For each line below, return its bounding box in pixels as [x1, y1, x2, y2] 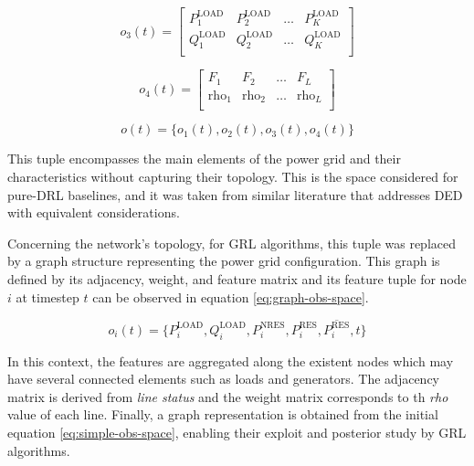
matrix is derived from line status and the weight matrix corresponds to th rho [7, 387, 448, 406]
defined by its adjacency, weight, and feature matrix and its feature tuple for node [7, 269, 467, 288]
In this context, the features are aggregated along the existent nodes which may [7, 351, 454, 370]
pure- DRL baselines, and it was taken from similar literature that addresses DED [7, 185, 463, 204]
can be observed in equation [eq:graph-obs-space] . [92, 287, 369, 306]
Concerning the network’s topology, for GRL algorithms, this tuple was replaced [7, 233, 457, 252]
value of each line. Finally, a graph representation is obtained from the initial [7, 405, 438, 424]
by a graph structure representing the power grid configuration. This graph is [7, 251, 440, 270]
